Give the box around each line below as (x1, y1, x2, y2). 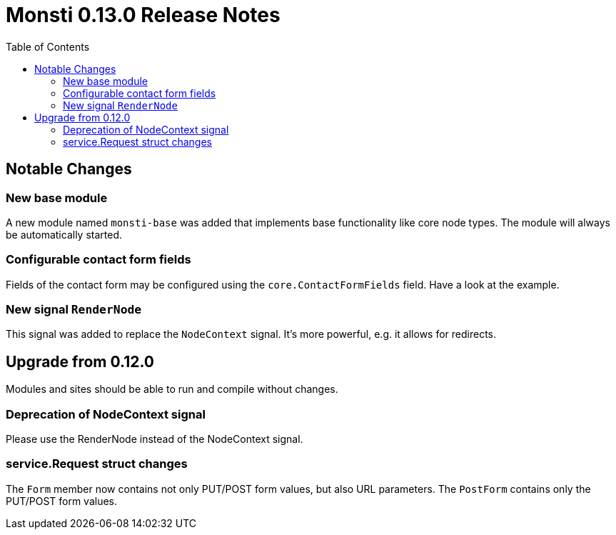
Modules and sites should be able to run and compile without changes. (6, 383, 338, 396)
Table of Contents (6, 40, 90, 53)
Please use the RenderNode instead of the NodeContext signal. (6, 433, 303, 446)
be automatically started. (6, 228, 122, 241)
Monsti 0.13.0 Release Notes (6, 3, 281, 27)
